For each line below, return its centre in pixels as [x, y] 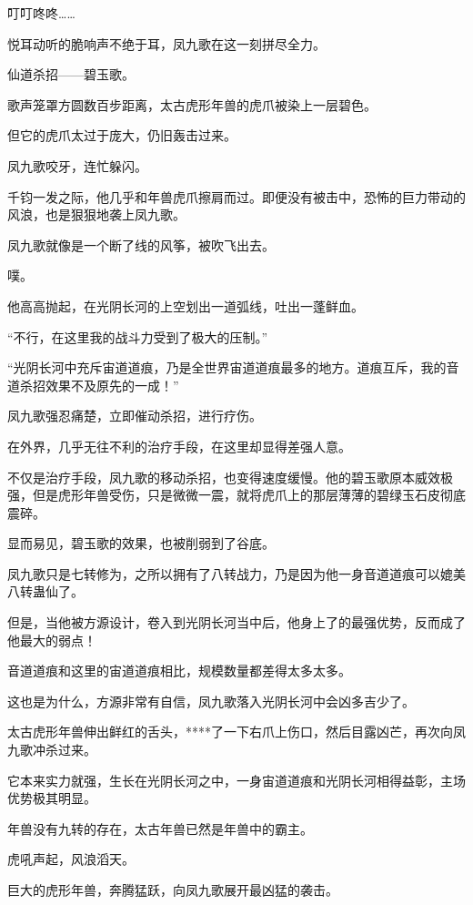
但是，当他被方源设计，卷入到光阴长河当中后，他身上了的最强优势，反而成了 [236, 622]
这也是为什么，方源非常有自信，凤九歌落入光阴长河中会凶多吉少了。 [211, 701]
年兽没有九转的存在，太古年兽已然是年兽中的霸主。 [160, 828]
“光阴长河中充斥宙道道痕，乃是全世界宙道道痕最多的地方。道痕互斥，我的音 [233, 367]
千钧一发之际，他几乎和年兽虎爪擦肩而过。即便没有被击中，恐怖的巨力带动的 [236, 196]
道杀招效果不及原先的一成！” [93, 385]
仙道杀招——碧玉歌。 [71, 74]
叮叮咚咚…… [41, 13]
